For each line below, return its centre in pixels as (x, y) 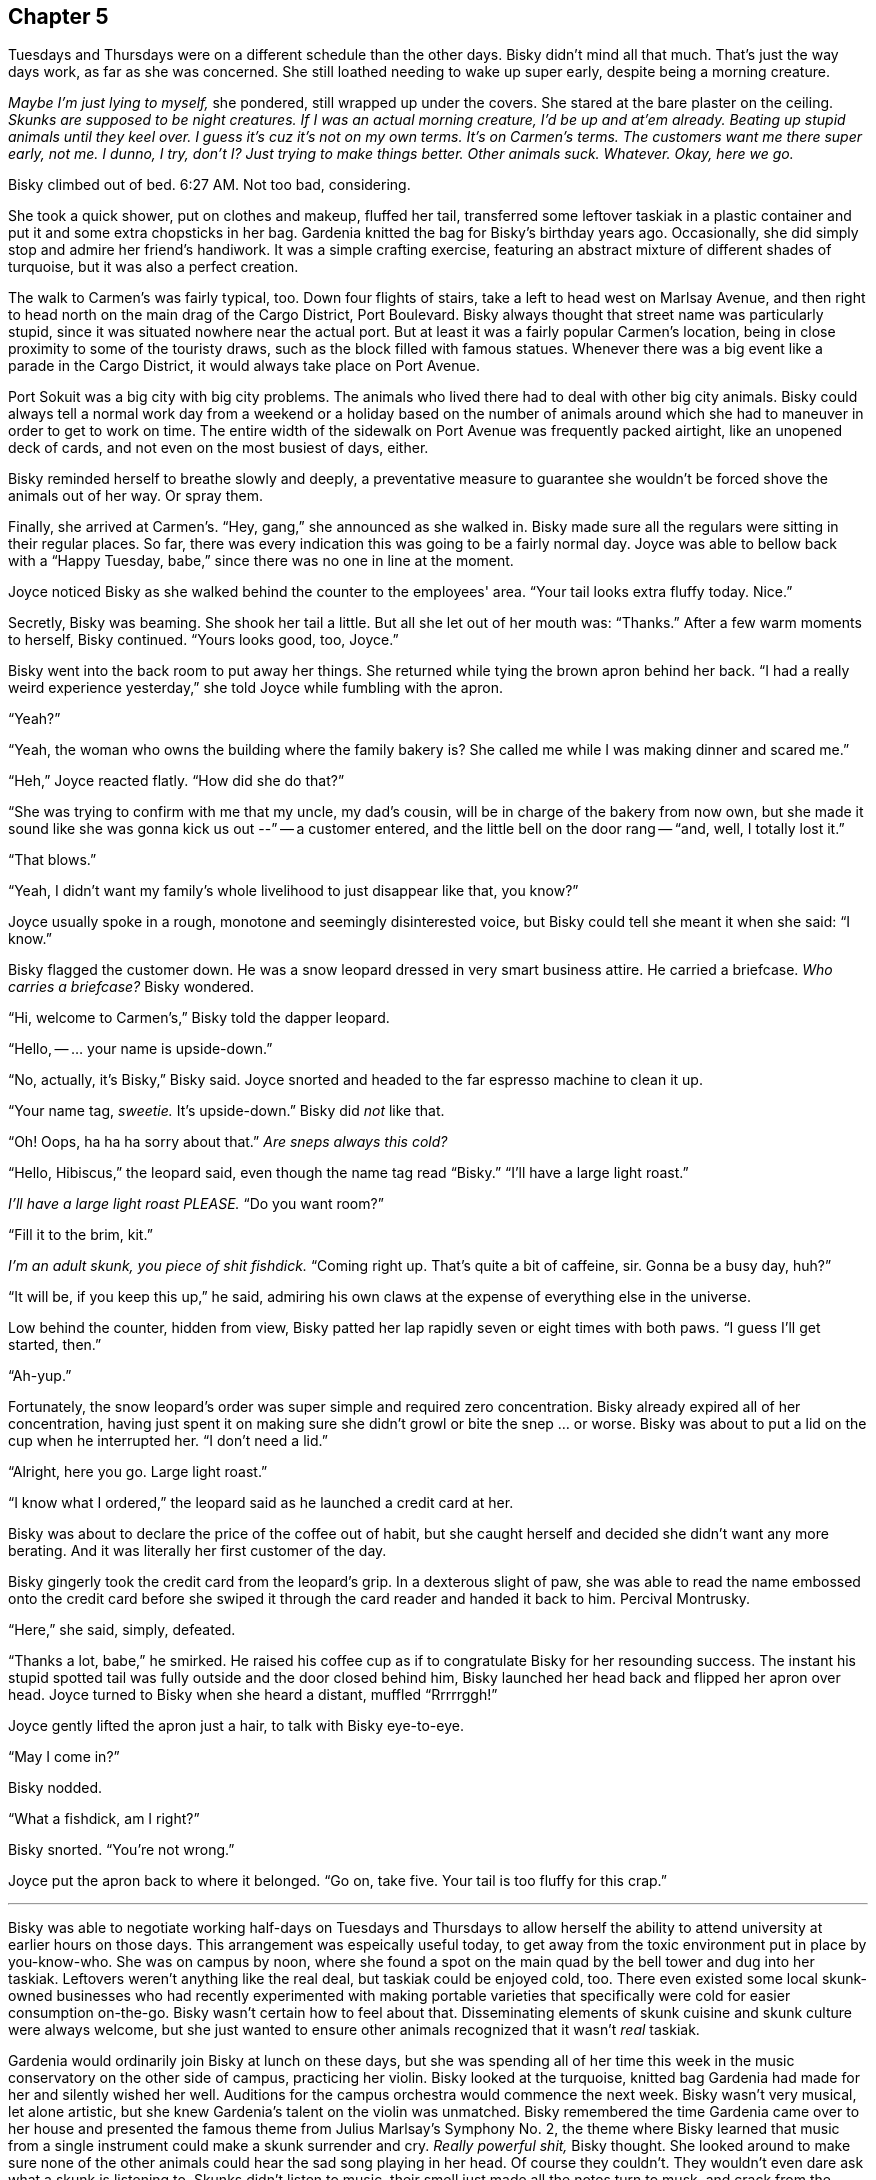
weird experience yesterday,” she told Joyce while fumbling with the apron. (256, 688)
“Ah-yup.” (40, 1376)
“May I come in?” (64, 1757)
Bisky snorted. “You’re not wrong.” (121, 1850)
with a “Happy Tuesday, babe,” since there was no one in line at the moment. (261, 561)
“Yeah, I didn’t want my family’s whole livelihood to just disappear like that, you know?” (293, 891)
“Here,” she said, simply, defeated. (122, 1630)
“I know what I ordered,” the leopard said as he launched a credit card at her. (261, 1503)
